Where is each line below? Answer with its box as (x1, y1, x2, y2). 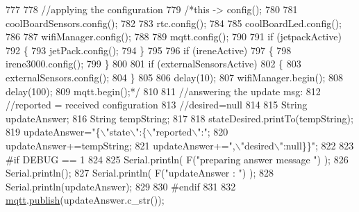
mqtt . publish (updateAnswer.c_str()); (6, 193, 165, 207)
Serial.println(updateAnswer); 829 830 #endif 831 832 (6, 179, 236, 193)
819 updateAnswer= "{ (6, 124, 101, 139)
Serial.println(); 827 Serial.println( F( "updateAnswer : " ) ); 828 (6, 165, 274, 180)
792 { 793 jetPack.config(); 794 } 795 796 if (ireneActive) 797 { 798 (6, 42, 292, 57)
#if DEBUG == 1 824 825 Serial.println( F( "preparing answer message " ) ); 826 (6, 152, 349, 166)
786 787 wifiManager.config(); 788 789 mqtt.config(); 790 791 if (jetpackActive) (6, 29, 342, 44)
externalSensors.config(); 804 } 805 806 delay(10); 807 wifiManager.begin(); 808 (6, 70, 344, 84)
